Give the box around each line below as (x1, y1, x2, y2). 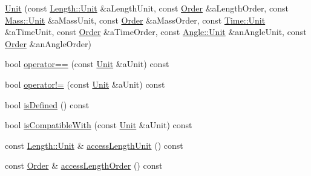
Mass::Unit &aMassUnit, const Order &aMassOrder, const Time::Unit (5, 13, 266, 26)
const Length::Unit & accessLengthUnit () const (5, 139, 183, 151)
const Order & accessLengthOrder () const (5, 159, 163, 172)
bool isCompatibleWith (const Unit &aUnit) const (5, 119, 192, 131)
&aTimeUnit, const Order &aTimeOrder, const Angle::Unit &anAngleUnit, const (5, 25, 307, 38)
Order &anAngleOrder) (5, 37, 91, 50)
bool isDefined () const (5, 98, 90, 111)
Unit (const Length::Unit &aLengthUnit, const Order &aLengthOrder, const (5, 2, 289, 14)
